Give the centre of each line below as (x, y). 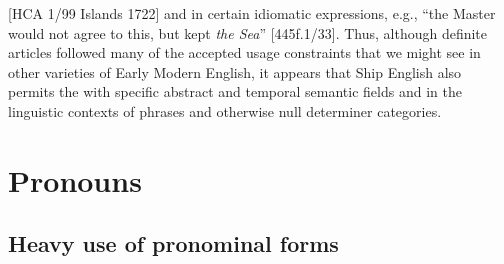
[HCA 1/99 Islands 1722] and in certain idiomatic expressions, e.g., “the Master (252, 13)
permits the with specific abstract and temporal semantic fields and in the (235, 91)
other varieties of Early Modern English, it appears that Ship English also (235, 71)
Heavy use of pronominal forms (173, 243)
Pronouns (75, 179)
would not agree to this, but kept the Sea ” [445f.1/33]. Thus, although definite (248, 32)
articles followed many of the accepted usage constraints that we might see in (244, 52)
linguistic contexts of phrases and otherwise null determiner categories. (225, 110)
